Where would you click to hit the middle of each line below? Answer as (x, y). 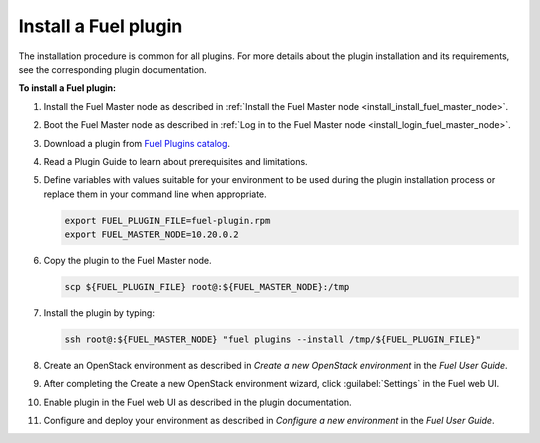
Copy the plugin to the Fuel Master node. (127, 261)
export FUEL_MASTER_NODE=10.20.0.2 (151, 234)
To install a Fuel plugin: (67, 88)
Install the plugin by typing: (99, 313)
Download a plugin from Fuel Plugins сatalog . (136, 143)
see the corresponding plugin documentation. (112, 69)
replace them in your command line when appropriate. (155, 194)
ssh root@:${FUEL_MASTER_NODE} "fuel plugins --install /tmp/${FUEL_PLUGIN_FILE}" (273, 339)
